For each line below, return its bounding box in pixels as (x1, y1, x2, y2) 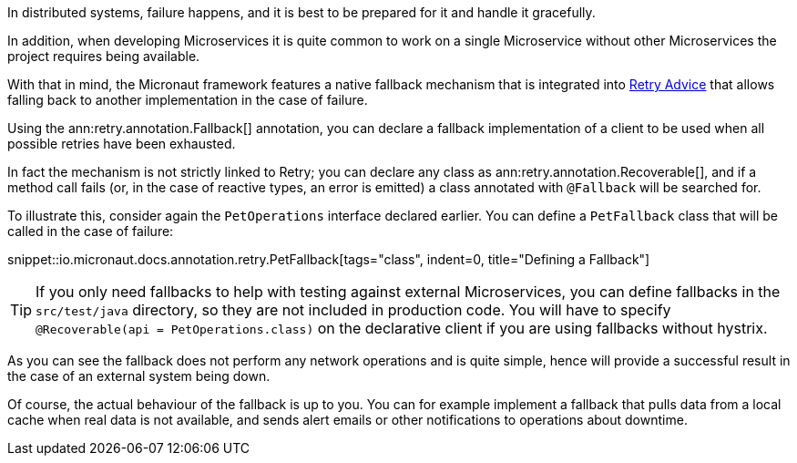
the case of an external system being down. (7, 368, 271, 384)
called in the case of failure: (7, 223, 174, 239)
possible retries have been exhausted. (7, 136, 236, 151)
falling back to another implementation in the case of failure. (7, 92, 368, 108)
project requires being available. (7, 48, 200, 64)
